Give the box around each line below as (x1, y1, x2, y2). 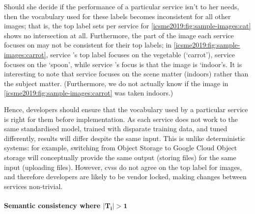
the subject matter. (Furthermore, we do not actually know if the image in (4, 78, 228, 88)
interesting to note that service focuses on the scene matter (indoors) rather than (4, 69, 249, 79)
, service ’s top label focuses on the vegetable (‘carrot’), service (46, 49, 235, 59)
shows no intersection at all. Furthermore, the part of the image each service (4, 30, 234, 40)
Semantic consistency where (4, 200, 101, 210)
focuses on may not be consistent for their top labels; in (4, 40, 172, 50)
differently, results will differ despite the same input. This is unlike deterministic (4, 133, 246, 143)
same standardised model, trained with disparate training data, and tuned (4, 123, 227, 134)
